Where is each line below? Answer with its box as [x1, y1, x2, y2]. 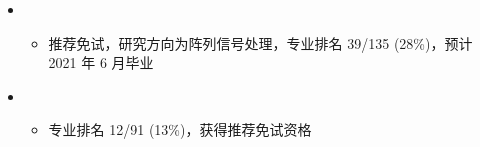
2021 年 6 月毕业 [48, 52, 154, 73]
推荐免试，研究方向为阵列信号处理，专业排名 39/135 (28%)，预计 [48, 32, 473, 53]
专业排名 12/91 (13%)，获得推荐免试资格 [48, 119, 312, 140]
